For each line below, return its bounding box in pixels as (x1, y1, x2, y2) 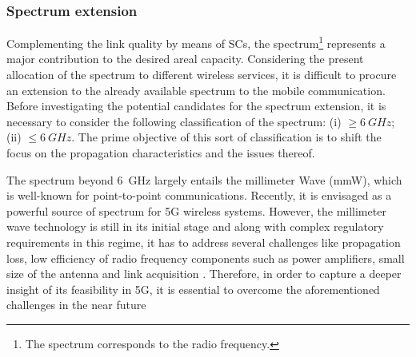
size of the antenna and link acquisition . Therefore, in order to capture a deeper (6, 265, 402, 282)
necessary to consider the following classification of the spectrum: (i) (6, 113, 342, 129)
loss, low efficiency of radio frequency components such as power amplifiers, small (6, 249, 405, 266)
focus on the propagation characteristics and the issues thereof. (6, 145, 315, 161)
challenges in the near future (6, 296, 146, 313)
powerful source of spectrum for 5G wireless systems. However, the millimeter (6, 202, 386, 219)
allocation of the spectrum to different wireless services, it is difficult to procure (6, 66, 397, 83)
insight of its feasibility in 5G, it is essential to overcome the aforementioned (6, 280, 380, 297)
